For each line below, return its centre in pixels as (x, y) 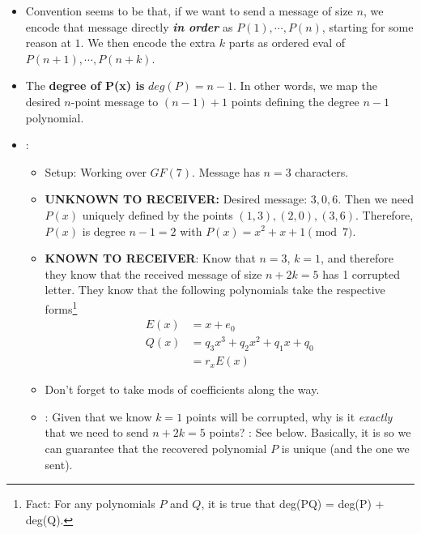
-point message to (115, 101)
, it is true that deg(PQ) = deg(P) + (293, 504)
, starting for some (368, 26)
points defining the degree (295, 101)
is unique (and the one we (345, 448)
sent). (59, 464)
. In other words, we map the (305, 85)
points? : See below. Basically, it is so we (310, 432)
